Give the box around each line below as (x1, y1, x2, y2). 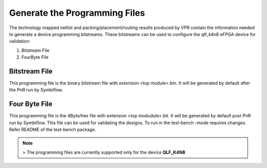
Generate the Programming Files (9, 7, 145, 18)
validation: (9, 38, 31, 44)
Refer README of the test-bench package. (9, 127, 96, 133)
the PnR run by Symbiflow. (9, 87, 63, 93)
